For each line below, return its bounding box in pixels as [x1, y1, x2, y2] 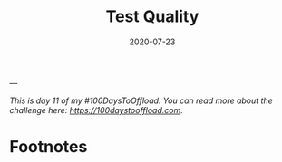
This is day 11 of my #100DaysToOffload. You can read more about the [9, 95, 274, 106]
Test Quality [105, 6, 199, 27]
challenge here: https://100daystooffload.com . [9, 104, 183, 115]
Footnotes [9, 137, 88, 157]
